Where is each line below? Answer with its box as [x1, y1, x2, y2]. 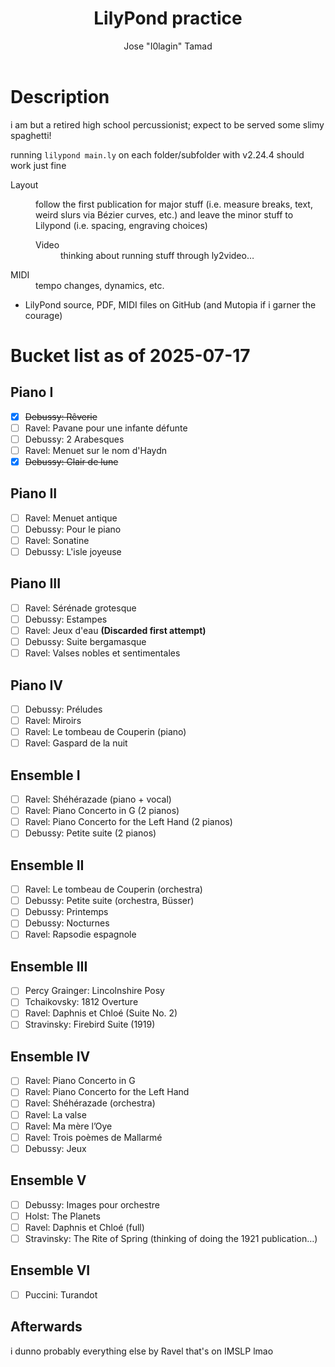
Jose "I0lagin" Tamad [123, 40, 213, 52]
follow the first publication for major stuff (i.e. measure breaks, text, [35, 198, 313, 210]
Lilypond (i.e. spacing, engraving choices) [35, 219, 208, 231]
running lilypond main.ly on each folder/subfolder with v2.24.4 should [10, 148, 305, 161]
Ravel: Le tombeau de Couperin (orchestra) [24, 883, 203, 896]
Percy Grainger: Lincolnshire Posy [24, 985, 165, 997]
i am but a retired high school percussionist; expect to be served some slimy [10, 118, 325, 131]
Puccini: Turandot [24, 1288, 98, 1301]
